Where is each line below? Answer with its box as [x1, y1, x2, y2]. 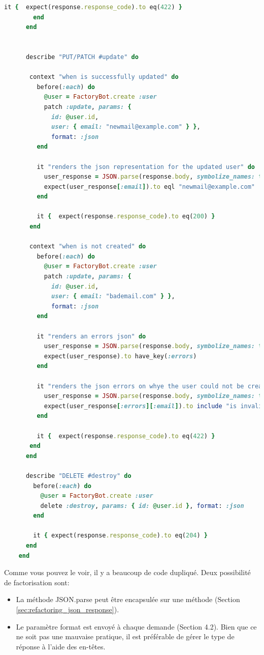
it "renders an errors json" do [37, 332, 146, 340]
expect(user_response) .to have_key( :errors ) [44, 352, 197, 360]
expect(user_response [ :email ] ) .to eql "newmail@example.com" [44, 183, 255, 190]
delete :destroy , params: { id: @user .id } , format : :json [40, 502, 244, 509]
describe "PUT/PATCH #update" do [25, 53, 139, 61]
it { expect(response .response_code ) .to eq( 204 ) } [33, 532, 208, 539]
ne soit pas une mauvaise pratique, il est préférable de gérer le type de [16, 631, 235, 642]
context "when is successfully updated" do [29, 73, 179, 81]
